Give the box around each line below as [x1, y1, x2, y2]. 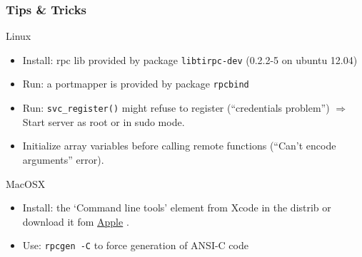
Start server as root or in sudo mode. [22, 114, 185, 129]
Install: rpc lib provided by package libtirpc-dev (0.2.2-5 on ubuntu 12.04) [22, 52, 358, 67]
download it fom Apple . [22, 214, 129, 229]
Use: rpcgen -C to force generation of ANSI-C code [22, 238, 248, 253]
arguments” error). [22, 152, 104, 167]
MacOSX [6, 176, 46, 191]
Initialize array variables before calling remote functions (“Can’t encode [22, 138, 336, 153]
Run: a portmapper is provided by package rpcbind [22, 76, 249, 91]
